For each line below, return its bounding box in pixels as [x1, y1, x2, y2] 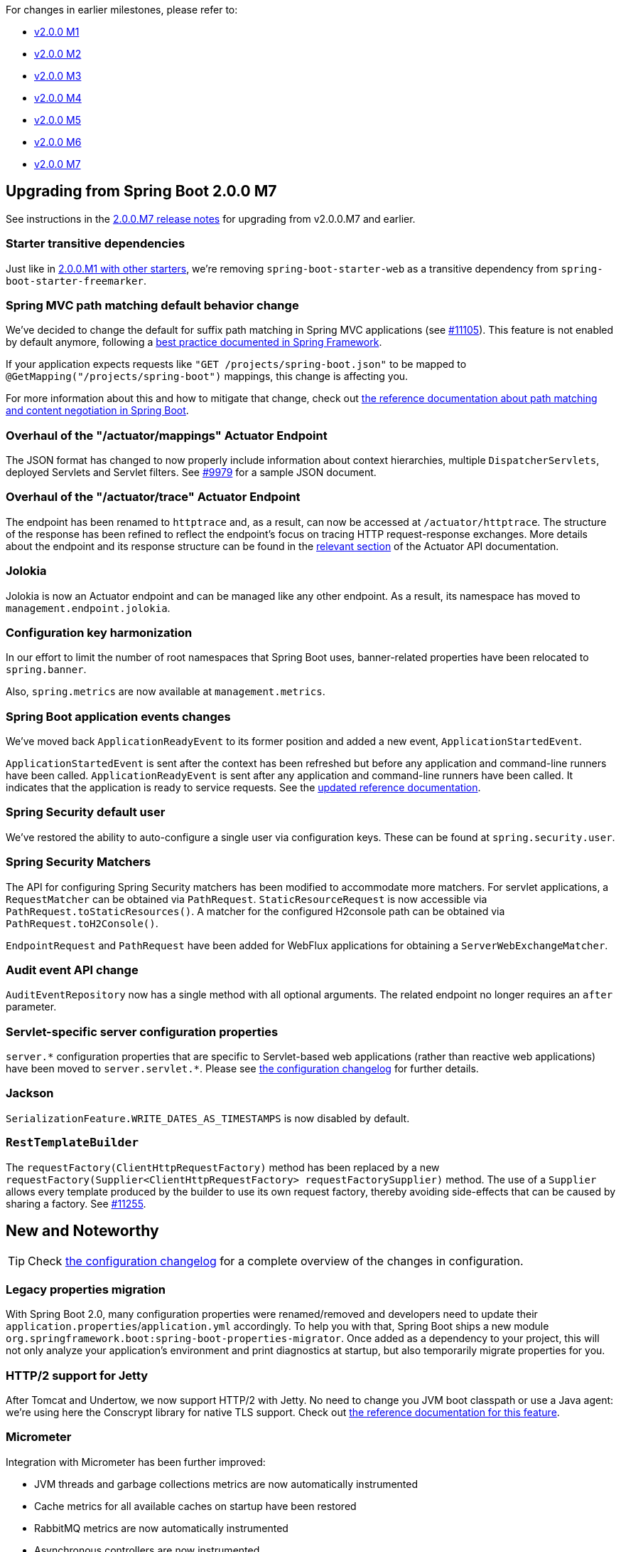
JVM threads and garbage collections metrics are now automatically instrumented [34, 1477, 418, 1490]
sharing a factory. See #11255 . [6, 1197, 146, 1210]
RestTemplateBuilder [6, 1136, 139, 1150]
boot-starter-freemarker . [6, 274, 146, 287]
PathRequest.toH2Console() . [6, 917, 158, 929]
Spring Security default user [6, 805, 166, 820]
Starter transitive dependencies [6, 236, 185, 251]
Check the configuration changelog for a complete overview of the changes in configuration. [28, 1254, 524, 1269]
